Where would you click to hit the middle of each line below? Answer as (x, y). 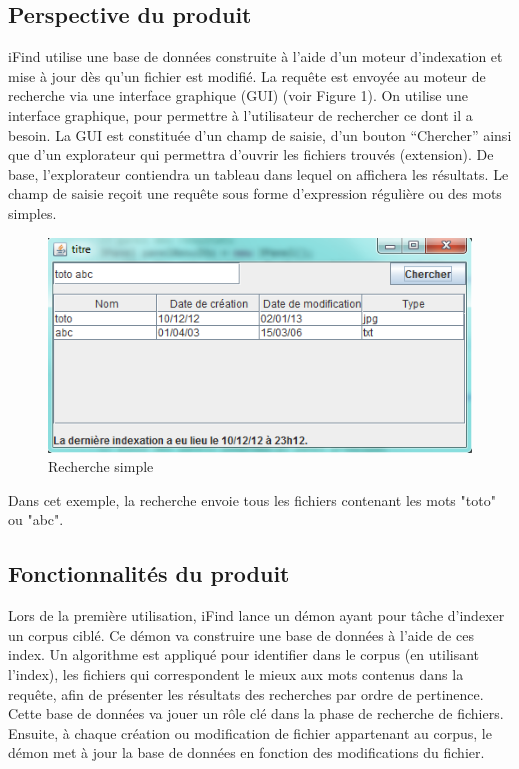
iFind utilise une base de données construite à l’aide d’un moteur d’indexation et (255, 56)
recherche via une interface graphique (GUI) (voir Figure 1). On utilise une (238, 95)
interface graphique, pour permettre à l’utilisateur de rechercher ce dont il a (240, 114)
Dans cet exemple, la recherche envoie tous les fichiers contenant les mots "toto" (252, 499)
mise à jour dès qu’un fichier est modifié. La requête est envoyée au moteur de (247, 75)
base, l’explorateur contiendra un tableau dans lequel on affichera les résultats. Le (258, 173)
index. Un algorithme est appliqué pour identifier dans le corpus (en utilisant (244, 654)
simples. (32, 212)
